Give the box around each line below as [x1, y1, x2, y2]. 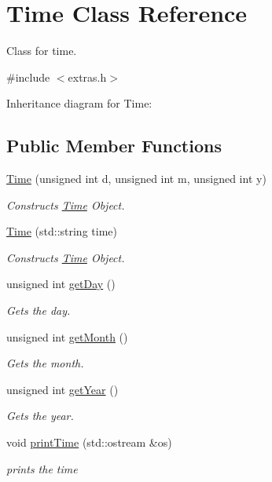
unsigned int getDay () [6, 276, 116, 292]
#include [6, 68, 50, 85]
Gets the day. [6, 302, 71, 319]
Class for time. [6, 42, 77, 59]
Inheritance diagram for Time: [6, 95, 153, 111]
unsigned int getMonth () [6, 328, 128, 345]
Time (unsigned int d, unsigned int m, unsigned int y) [6, 170, 266, 187]
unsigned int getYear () [6, 381, 119, 397]
